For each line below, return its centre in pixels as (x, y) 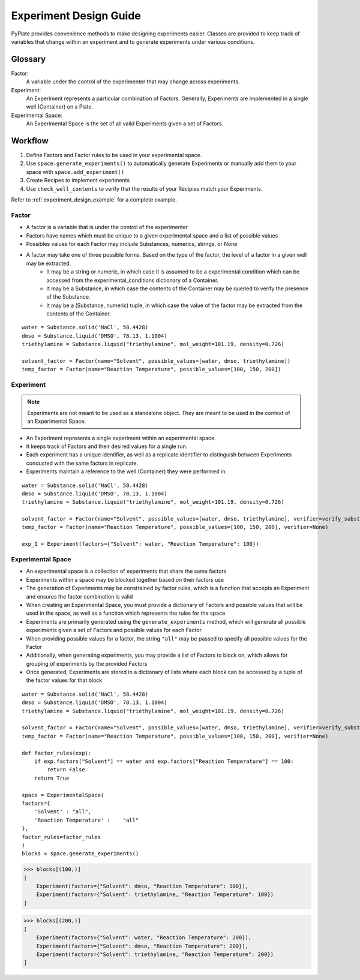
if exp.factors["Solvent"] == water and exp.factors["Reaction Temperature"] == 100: (164, 761)
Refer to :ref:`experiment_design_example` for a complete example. (94, 200)
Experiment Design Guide (76, 16)
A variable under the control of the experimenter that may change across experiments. (133, 82)
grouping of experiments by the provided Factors (87, 663)
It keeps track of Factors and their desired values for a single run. (107, 446)
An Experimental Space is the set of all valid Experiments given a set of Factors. (125, 124)
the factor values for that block (64, 680)
